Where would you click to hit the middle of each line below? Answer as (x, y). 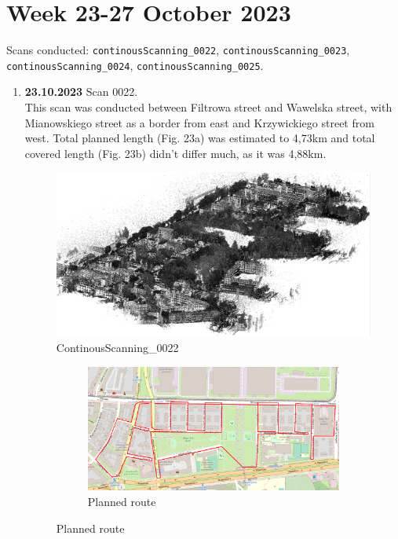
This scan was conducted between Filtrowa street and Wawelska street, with (208, 107)
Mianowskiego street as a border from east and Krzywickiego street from (199, 122)
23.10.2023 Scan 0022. (81, 92)
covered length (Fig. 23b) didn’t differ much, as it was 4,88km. (175, 153)
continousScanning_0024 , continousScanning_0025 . (135, 65)
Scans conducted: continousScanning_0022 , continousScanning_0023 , (178, 50)
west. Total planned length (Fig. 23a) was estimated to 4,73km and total (200, 138)
